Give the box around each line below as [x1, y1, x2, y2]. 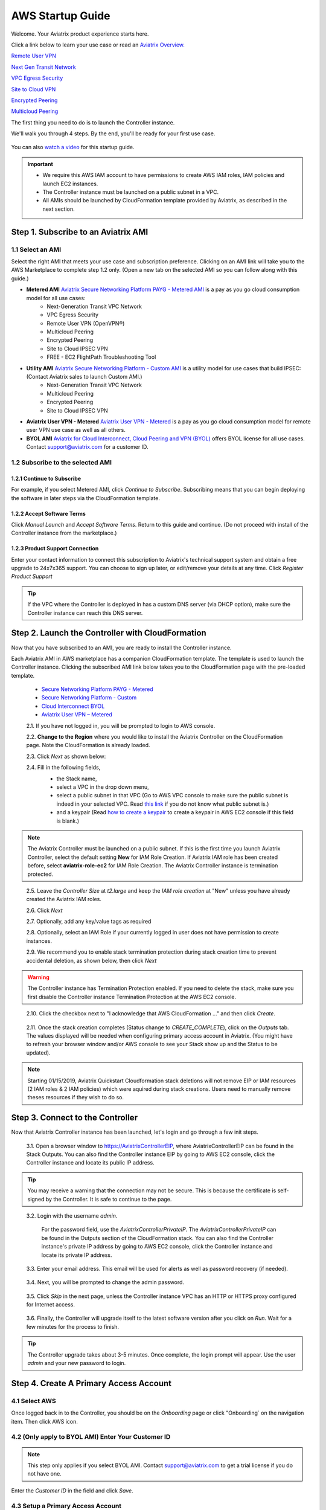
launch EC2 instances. [42, 180, 98, 187]
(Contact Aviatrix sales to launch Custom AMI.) [26, 373, 142, 381]
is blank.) [56, 817, 80, 824]
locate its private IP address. [41, 1251, 112, 1259]
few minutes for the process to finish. [26, 1323, 120, 1330]
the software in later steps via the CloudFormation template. [11, 494, 160, 501]
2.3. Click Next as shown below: [26, 753, 106, 760]
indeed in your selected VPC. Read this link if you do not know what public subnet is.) [56, 800, 269, 808]
